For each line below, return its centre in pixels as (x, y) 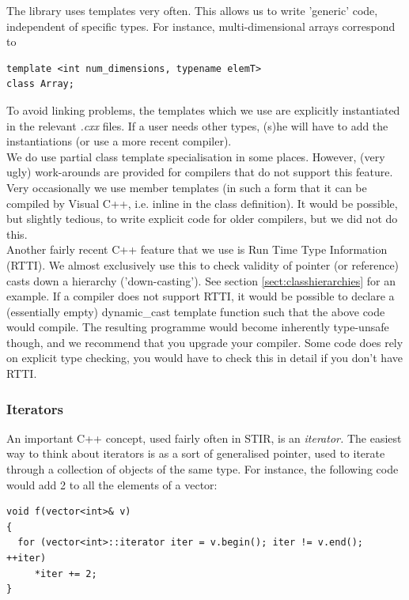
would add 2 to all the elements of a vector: (112, 484)
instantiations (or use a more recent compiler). (119, 141)
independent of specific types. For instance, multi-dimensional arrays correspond (201, 26)
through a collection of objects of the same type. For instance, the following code (203, 469)
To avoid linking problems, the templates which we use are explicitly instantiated (203, 109)
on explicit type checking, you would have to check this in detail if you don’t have (204, 358)
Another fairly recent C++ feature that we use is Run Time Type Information (197, 249)
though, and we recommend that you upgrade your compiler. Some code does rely (205, 342)
